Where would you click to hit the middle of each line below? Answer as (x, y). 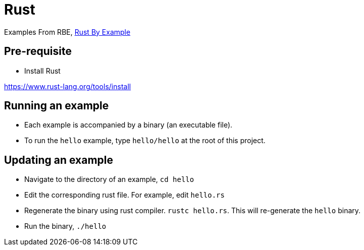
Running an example (57, 106)
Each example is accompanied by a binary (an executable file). (128, 125)
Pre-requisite (38, 51)
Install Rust (42, 71)
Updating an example (59, 160)
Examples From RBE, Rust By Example (67, 32)
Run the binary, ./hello (65, 226)
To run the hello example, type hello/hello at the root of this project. (145, 141)
